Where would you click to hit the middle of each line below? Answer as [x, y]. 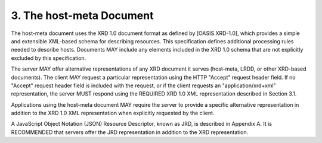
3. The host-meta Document [82, 15]
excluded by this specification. [49, 58]
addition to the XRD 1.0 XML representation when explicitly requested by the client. [113, 113]
